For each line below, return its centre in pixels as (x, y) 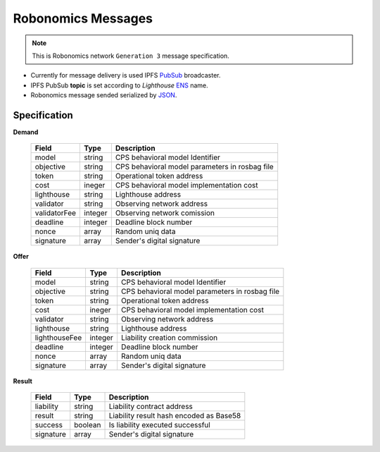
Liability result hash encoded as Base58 (175, 416)
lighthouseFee (58, 337)
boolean (88, 425)
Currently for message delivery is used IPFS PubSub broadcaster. (126, 75)
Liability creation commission (169, 337)
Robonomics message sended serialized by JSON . (104, 95)
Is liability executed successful (159, 425)
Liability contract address (151, 407)
